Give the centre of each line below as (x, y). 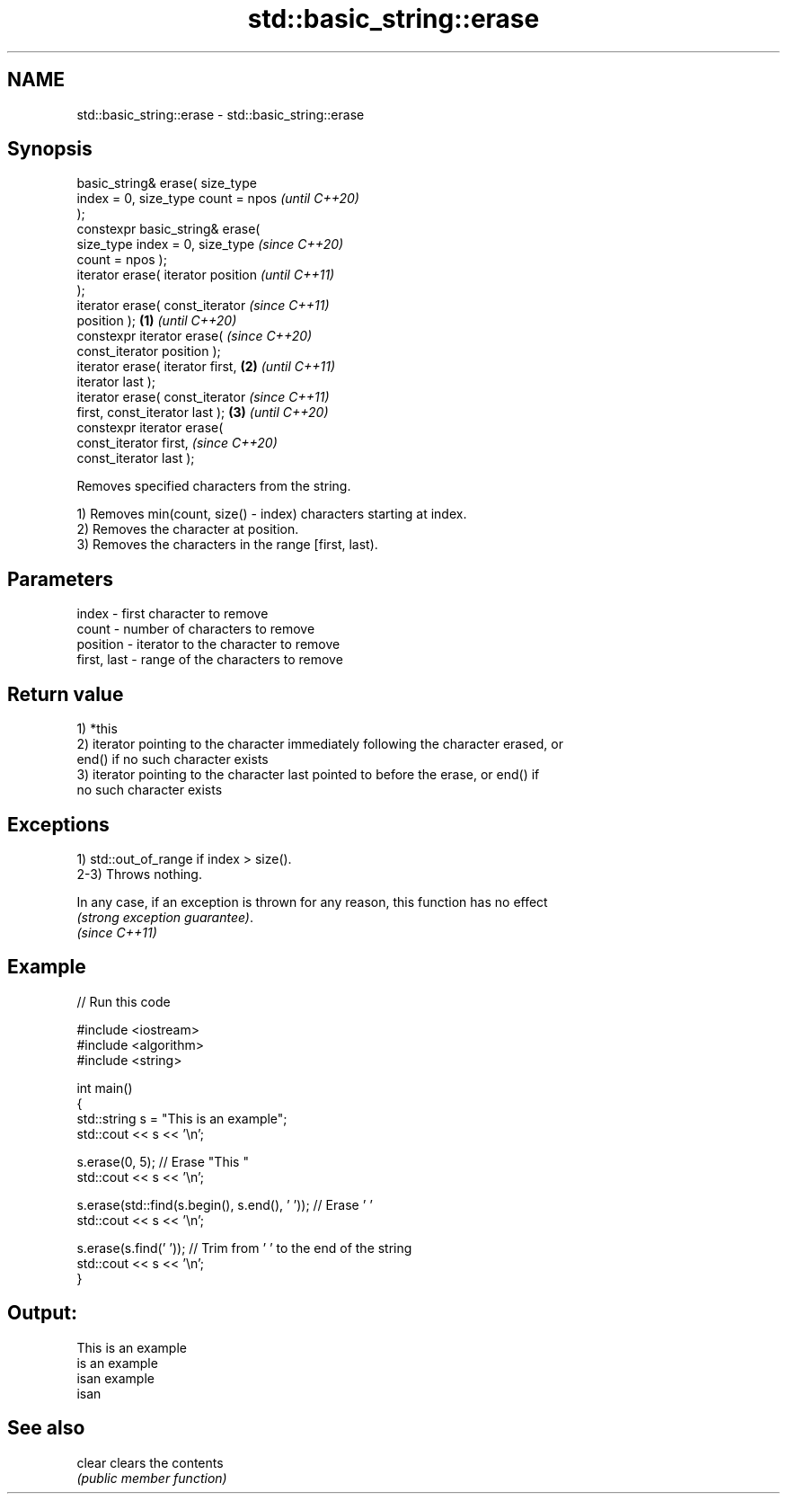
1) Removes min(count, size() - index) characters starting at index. (272, 514)
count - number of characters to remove (196, 629)
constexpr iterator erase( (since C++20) (195, 336)
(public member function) (152, 1478)
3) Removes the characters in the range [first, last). (227, 545)
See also (46, 1428)
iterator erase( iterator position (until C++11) (206, 275)
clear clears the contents (150, 1462)
